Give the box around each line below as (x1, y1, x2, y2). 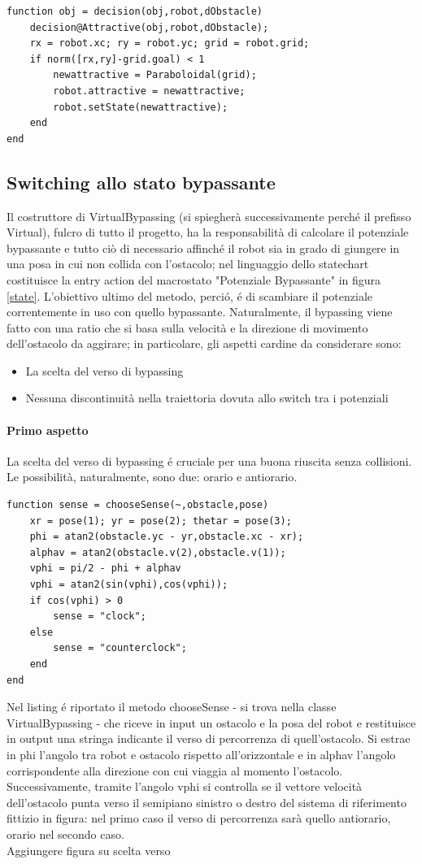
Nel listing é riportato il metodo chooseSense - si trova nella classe (7, 698, 337, 715)
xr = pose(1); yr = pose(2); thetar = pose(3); (29, 514, 292, 527)
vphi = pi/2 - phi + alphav (29, 562, 181, 575)
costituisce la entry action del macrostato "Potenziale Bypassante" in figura (7, 271, 381, 288)
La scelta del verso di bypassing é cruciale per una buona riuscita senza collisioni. (7, 452, 412, 469)
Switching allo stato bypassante (7, 169, 276, 194)
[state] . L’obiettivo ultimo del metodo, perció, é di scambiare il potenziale (7, 287, 372, 304)
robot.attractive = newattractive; (53, 85, 246, 97)
